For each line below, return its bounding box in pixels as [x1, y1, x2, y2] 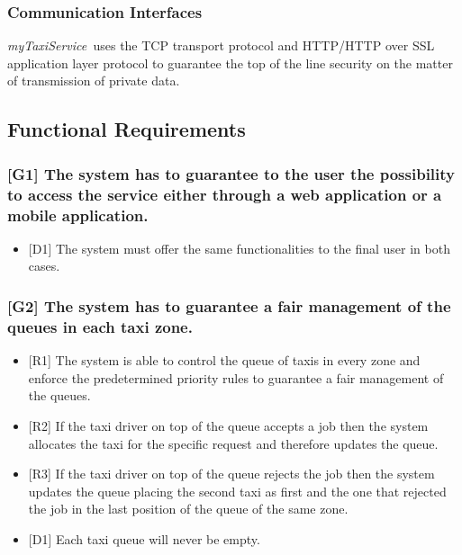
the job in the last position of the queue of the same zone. [28, 499, 349, 518]
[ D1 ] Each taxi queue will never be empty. [28, 529, 260, 548]
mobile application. [7, 203, 149, 226]
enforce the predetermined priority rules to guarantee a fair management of [28, 368, 444, 387]
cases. [28, 256, 60, 275]
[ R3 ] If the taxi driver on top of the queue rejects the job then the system [28, 464, 435, 483]
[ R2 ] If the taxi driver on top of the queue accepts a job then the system [28, 416, 429, 434]
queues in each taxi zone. [7, 315, 193, 337]
